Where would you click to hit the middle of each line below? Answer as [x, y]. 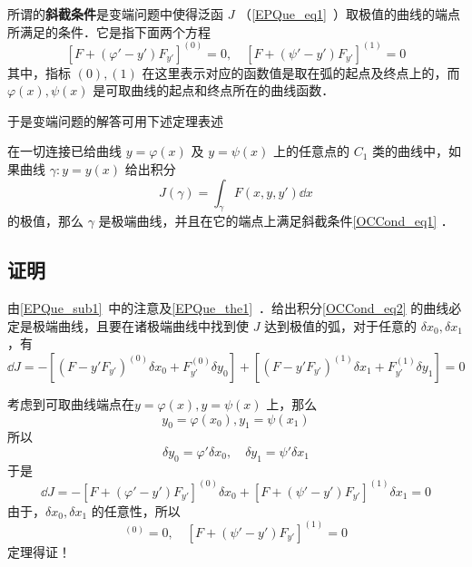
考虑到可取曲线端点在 [71, 403]
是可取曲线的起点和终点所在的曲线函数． [214, 90]
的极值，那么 [45, 221]
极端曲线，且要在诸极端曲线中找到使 [140, 325]
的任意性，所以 [136, 510]
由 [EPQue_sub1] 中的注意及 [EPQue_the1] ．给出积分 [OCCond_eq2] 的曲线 [228, 308]
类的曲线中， [411, 151]
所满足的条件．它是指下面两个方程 [109, 31]
